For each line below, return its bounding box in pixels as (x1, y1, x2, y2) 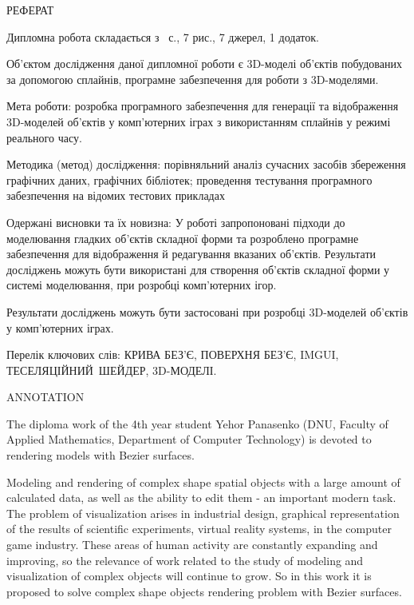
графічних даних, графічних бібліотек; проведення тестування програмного (6, 171, 373, 188)
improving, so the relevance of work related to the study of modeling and (6, 551, 364, 568)
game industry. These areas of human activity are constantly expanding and (6, 536, 378, 553)
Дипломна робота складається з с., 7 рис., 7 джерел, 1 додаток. (6, 28, 319, 45)
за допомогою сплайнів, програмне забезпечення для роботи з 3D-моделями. (6, 70, 379, 87)
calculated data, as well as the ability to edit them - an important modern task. (6, 489, 396, 506)
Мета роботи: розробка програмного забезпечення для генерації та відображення (6, 98, 399, 114)
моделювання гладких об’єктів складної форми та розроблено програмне (6, 229, 359, 246)
